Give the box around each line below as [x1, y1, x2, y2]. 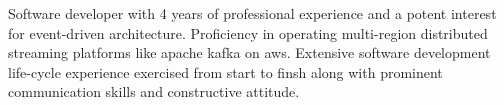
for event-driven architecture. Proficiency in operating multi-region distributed [8, 22, 488, 43]
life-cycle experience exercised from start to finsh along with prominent [8, 61, 443, 82]
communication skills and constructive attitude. [8, 81, 300, 102]
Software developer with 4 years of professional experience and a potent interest [8, 3, 497, 23]
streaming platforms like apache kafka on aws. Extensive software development [8, 42, 491, 63]
